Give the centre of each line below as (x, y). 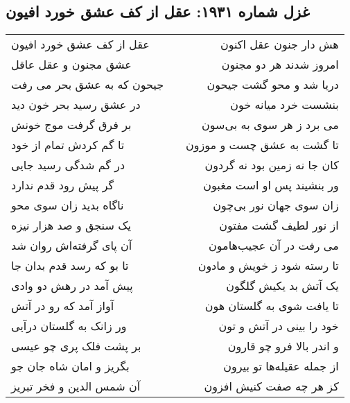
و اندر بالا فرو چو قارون (283, 346)
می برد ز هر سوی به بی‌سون (270, 125)
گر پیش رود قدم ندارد (63, 185)
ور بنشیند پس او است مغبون (271, 185)
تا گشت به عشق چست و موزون (262, 145)
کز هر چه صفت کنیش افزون (271, 386)
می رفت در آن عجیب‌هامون (274, 246)
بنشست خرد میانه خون (285, 105)
